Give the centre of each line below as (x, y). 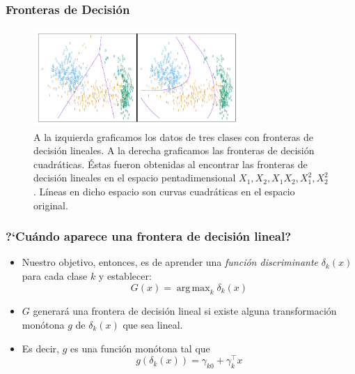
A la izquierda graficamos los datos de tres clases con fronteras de (174, 136)
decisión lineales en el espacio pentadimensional (135, 178)
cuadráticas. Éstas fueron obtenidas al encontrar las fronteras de (171, 164)
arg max (193, 288)
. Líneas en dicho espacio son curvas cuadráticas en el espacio (164, 191)
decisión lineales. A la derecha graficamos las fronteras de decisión (174, 150)
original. (51, 205)
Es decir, (40, 348)
